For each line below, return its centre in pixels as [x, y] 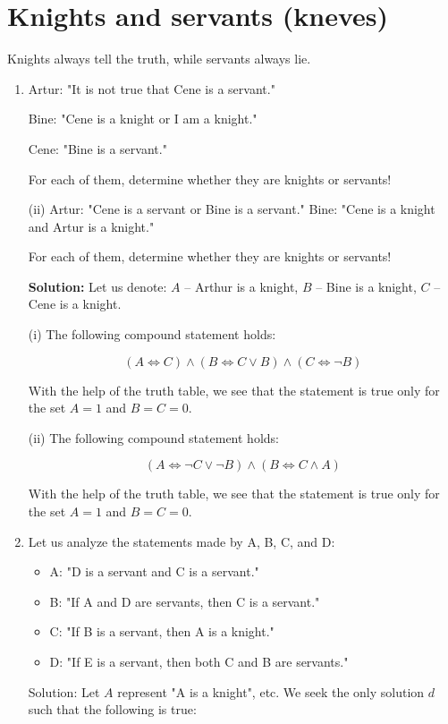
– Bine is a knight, [366, 286]
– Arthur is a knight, [241, 286]
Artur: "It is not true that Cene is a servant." [152, 88]
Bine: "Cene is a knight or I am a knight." [143, 119]
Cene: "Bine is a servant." [97, 148]
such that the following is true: [112, 709]
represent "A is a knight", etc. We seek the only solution [271, 691]
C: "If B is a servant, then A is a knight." [162, 631]
